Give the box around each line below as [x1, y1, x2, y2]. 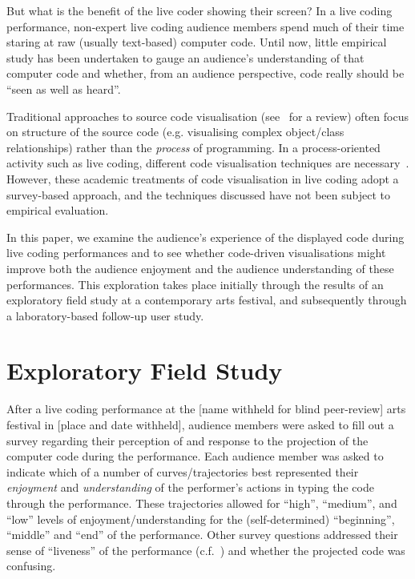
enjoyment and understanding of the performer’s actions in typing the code [6, 479, 374, 496]
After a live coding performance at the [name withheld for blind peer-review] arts [6, 400, 406, 417]
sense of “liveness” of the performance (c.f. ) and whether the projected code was [6, 541, 405, 558]
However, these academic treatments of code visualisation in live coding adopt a [6, 170, 399, 187]
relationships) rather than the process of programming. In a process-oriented [6, 139, 381, 155]
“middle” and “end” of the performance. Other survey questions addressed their [6, 526, 398, 543]
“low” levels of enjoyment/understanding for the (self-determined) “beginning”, [6, 510, 395, 527]
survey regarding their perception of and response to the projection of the [6, 432, 369, 448]
